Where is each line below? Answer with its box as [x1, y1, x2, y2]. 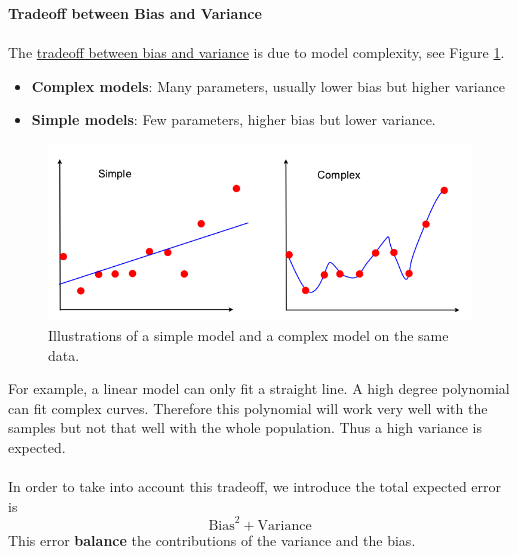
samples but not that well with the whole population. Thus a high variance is [8, 417, 483, 438]
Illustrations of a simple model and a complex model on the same [48, 324, 449, 345]
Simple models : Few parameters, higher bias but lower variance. [31, 109, 436, 130]
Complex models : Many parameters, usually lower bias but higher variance [31, 75, 505, 96]
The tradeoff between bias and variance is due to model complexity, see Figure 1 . [8, 42, 505, 63]
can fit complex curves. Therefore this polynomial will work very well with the [8, 397, 488, 418]
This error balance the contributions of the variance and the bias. [8, 529, 416, 550]
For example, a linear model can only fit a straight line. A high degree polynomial [8, 378, 510, 399]
